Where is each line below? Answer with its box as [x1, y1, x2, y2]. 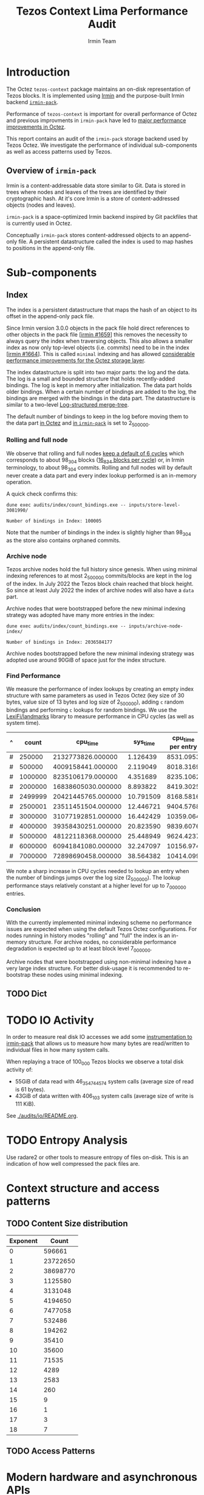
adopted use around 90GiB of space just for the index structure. [6, 657, 166, 664]
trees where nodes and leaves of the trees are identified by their [6, 188, 167, 196]
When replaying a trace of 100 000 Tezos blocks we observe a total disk [6, 1058, 184, 1067]
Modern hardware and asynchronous [6, 1471, 198, 1484]
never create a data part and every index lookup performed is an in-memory [6, 472, 197, 479]
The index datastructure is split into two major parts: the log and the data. [6, 368, 190, 376]
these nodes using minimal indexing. [32, 971, 123, 979]
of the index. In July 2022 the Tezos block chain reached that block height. [6, 580, 194, 588]
